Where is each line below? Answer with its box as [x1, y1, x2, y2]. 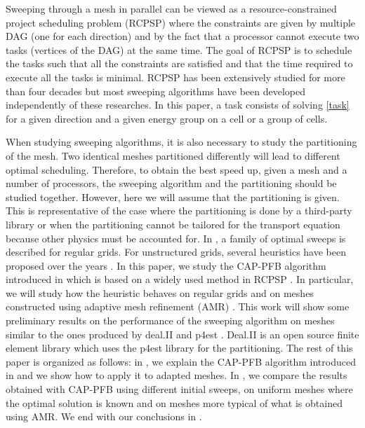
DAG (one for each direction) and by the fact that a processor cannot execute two [6, 29, 359, 43]
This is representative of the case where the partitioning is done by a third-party [6, 203, 352, 218]
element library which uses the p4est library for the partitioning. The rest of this [6, 340, 353, 355]
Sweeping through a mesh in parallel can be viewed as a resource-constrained [6, 1, 337, 15]
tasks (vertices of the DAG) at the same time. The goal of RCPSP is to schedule [6, 42, 352, 57]
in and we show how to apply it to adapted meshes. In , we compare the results [6, 368, 347, 382]
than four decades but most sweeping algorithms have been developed [6, 83, 305, 98]
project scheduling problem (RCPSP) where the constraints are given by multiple [6, 15, 356, 29]
